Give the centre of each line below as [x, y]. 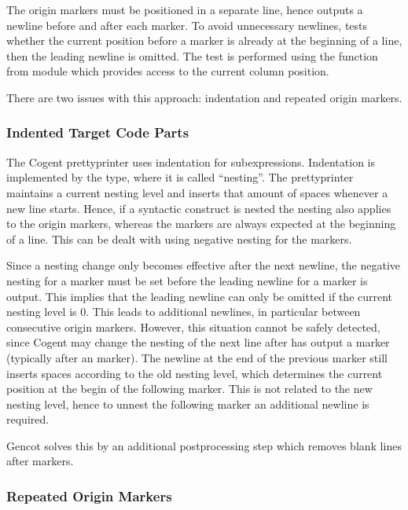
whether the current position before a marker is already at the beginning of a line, [204, 40]
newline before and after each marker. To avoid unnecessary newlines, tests [187, 25]
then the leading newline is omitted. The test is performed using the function [192, 55]
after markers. [40, 461]
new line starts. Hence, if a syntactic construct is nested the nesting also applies [199, 208]
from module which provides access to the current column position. [168, 71]
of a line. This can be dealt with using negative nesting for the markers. [179, 238]
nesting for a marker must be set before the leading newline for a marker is [187, 280]
